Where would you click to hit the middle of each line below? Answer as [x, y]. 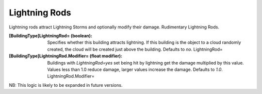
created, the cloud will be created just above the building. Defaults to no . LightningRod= [135, 49]
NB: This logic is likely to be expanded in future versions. [66, 85]
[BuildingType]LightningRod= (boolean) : [50, 36]
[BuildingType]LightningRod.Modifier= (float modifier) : [66, 56]
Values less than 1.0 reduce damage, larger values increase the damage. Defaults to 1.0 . [135, 69]
